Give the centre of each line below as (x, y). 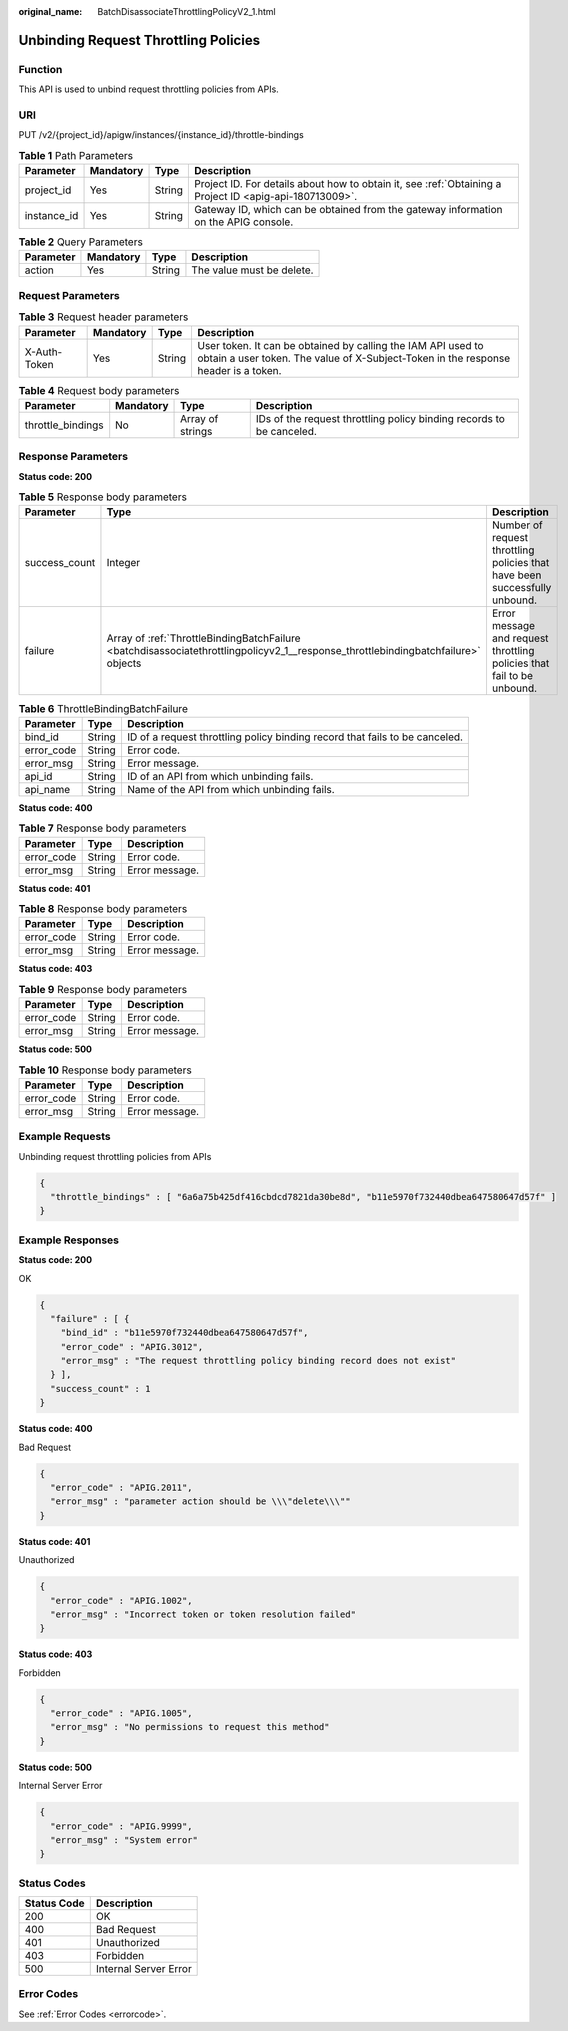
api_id (38, 776)
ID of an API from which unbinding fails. (220, 776)
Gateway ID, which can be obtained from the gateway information (348, 210)
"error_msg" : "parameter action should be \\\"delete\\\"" (200, 1501)
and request (520, 638)
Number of (517, 525)
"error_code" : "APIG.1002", (122, 1600)
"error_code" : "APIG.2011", (122, 1487)
